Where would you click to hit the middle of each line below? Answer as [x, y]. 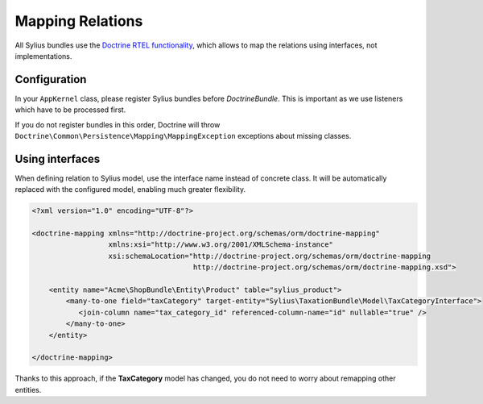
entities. [28, 389]
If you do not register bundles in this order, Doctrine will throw [118, 124]
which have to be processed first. [70, 110]
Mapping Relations [79, 21]
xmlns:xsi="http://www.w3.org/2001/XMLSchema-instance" [221, 245]
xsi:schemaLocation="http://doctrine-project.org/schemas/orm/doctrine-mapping [269, 256]
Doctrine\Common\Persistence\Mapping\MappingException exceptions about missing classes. [183, 136]
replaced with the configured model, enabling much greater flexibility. [130, 190]
